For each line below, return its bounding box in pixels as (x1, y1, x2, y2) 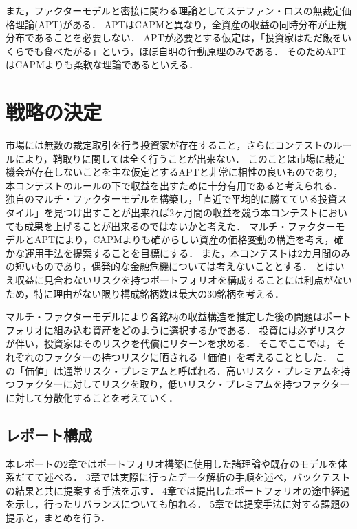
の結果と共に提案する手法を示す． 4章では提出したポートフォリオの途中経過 (6, 483, 351, 497)
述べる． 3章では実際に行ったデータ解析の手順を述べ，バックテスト (43, 470, 351, 484)
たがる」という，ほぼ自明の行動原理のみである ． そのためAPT (63, 43, 346, 58)
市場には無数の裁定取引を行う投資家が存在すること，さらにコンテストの (6, 138, 333, 152)
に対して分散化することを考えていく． (6, 390, 178, 404)
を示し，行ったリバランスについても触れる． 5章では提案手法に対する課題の (6, 497, 350, 511)
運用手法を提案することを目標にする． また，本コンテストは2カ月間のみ (24, 245, 351, 260)
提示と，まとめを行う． (6, 510, 111, 524)
